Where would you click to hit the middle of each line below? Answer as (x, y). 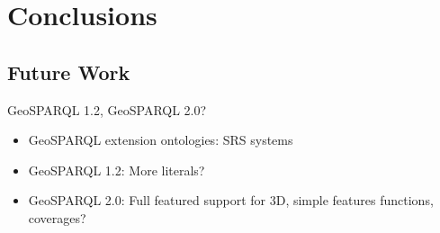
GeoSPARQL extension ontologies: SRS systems (161, 140)
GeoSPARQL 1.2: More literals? (117, 170)
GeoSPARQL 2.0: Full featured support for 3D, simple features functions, (231, 200)
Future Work (69, 72)
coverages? (57, 217)
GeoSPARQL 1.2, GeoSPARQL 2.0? (107, 109)
